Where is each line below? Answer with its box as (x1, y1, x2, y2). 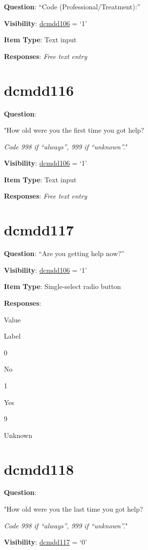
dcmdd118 (4, 459, 74, 479)
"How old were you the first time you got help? (4, 125, 144, 135)
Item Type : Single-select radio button (4, 281, 121, 291)
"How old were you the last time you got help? (4, 504, 143, 514)
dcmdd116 (4, 80, 74, 100)
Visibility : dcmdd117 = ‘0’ (4, 537, 87, 547)
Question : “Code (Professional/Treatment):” (4, 1, 141, 11)
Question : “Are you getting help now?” (4, 248, 125, 259)
